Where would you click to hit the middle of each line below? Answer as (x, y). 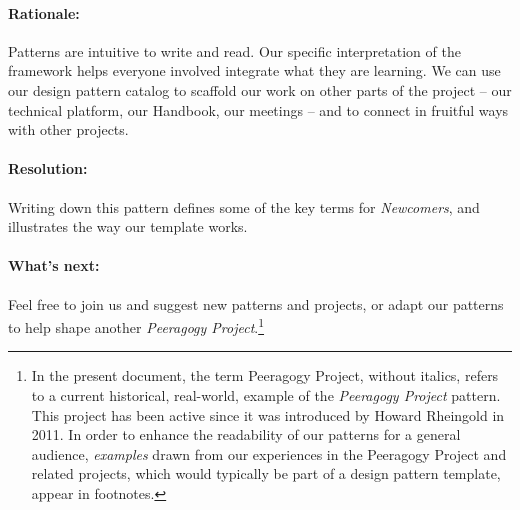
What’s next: (54, 265)
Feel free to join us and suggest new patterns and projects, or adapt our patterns (256, 303)
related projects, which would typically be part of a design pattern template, (266, 473)
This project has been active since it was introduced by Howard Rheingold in (268, 414)
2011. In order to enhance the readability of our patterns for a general (246, 434)
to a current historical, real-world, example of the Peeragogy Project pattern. (266, 394)
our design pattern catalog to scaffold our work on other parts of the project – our (260, 89)
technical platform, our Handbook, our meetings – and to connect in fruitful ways (258, 109)
